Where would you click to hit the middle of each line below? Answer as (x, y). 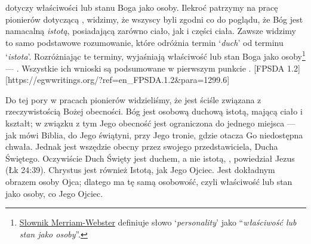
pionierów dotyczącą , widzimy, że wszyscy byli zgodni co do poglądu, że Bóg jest (154, 19)
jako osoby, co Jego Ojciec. (54, 193)
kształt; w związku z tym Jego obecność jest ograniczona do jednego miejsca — (150, 123)
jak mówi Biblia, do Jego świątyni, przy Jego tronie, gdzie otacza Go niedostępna (154, 135)
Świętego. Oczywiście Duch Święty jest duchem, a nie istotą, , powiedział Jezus (150, 158)
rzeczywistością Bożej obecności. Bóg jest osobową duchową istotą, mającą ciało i (154, 111)
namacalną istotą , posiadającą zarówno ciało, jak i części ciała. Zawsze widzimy (151, 31)
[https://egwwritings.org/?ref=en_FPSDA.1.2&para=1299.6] (118, 80)
